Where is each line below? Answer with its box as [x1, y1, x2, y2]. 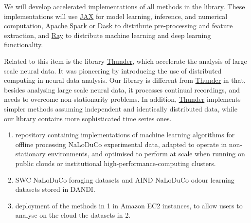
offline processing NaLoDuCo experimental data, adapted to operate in [15, 139, 227, 149]
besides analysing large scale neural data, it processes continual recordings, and [4, 84, 240, 94]
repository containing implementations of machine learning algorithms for [15, 130, 235, 140]
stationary [15, 149, 46, 159]
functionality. [4, 39, 43, 50]
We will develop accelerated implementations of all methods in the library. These [4, 1, 245, 11]
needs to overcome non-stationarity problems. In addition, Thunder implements [4, 94, 241, 104]
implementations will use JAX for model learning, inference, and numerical [4, 11, 228, 21]
